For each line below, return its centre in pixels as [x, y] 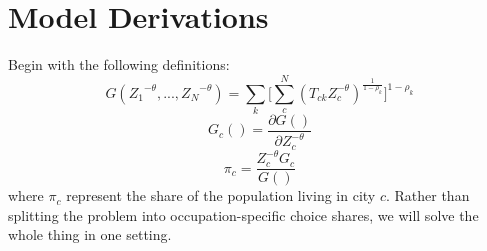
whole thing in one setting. [90, 234]
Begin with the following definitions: [119, 64]
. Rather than [427, 195]
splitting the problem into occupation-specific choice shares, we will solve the [243, 214]
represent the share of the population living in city [221, 195]
